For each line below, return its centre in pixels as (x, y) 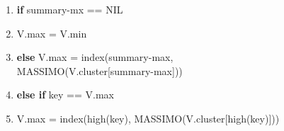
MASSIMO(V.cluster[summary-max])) (100, 70)
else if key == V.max (65, 95)
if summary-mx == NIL (70, 9)
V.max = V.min (52, 33)
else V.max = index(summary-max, (95, 57)
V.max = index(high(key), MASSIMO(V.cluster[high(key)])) (148, 118)
